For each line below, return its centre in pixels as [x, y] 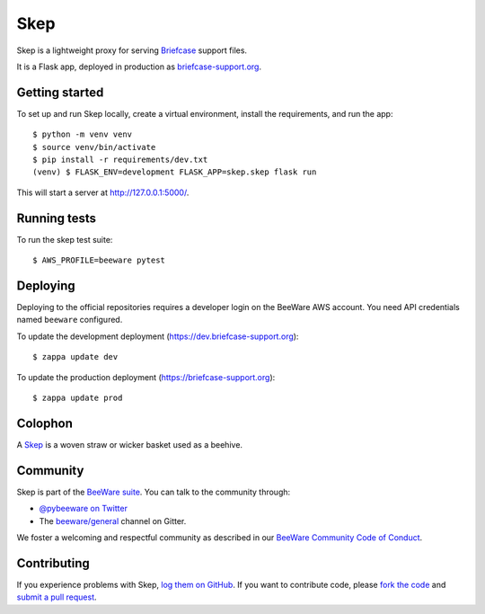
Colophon [45, 423]
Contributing [53, 563]
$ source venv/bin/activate [94, 147]
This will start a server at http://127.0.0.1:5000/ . [103, 192]
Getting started [60, 92]
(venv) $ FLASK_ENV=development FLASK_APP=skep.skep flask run [175, 172]
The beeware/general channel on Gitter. [113, 521]
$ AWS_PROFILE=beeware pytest [99, 260]
